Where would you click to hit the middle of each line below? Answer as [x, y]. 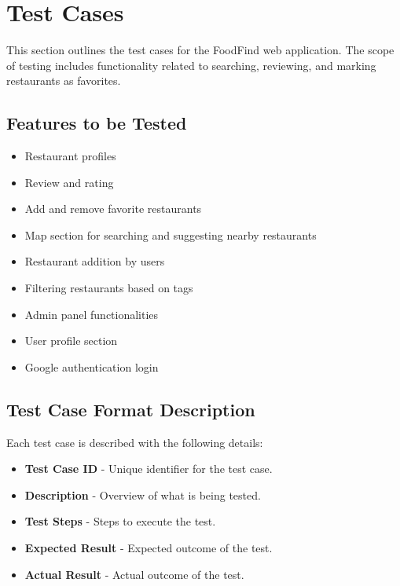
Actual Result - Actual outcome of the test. [134, 574]
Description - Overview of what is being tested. [143, 494]
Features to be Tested [97, 123]
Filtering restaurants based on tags [109, 288]
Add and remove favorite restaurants [113, 209]
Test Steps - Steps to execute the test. [120, 521]
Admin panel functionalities [92, 314]
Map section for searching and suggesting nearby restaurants [171, 234]
